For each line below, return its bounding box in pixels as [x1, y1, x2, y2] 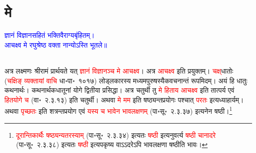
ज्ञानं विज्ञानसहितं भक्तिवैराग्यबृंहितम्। [4, 30, 95, 40]
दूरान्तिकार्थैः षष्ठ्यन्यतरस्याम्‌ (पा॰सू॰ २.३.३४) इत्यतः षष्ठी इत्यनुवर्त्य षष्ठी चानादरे [16, 129, 216, 140]
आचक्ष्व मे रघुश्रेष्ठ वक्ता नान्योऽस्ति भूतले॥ [4, 39, 107, 50]
